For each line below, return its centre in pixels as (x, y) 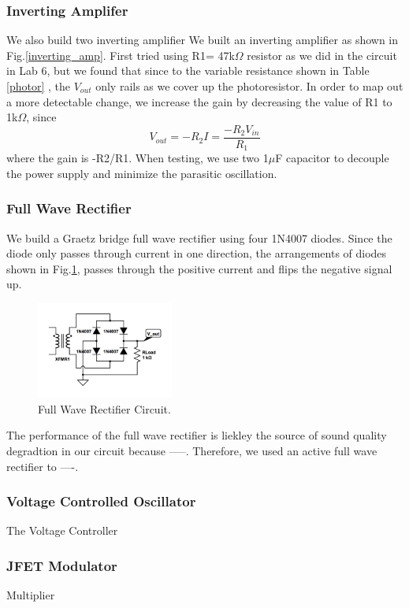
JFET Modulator (62, 565)
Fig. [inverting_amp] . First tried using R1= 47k (121, 55)
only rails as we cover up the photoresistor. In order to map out (249, 86)
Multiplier (31, 595)
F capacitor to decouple (332, 158)
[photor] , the (38, 86)
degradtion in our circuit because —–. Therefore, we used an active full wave (192, 450)
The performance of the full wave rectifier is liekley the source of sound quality (197, 435)
